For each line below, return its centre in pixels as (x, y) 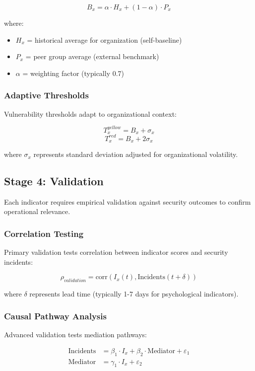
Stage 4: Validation (54, 181)
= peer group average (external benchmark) (92, 56)
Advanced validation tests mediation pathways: (76, 334)
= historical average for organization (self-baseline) (104, 39)
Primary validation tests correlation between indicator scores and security (116, 252)
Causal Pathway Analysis (55, 316)
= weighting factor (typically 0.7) (73, 73)
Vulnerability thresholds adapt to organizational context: (90, 113)
